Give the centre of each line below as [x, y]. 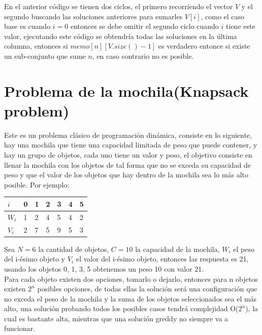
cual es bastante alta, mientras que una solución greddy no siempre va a [116, 318]
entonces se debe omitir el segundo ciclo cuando [144, 26]
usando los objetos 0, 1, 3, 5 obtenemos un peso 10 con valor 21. [104, 268]
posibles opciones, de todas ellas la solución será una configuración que [147, 289]
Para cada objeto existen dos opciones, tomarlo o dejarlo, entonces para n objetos [131, 278]
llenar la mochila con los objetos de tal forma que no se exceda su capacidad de [128, 164]
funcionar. [20, 328]
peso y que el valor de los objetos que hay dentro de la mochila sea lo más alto [126, 175]
